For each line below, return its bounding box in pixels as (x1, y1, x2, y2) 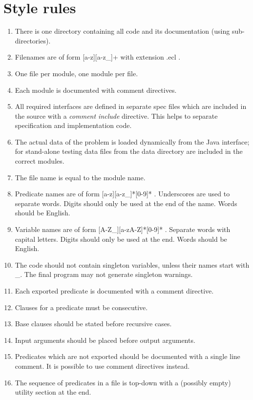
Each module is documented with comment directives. (15, 84, 177, 95)
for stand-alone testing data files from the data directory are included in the (15, 146, 243, 156)
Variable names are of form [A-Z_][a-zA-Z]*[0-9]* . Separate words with (15, 224, 231, 234)
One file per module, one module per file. (15, 68, 138, 78)
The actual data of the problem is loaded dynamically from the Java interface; (15, 136, 250, 147)
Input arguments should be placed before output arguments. (15, 335, 195, 345)
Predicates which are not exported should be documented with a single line (15, 351, 240, 361)
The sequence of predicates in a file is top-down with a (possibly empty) (15, 377, 231, 387)
